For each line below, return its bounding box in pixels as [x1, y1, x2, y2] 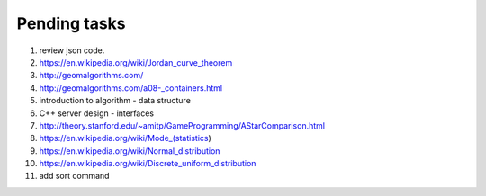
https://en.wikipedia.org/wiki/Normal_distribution [39, 145, 220, 156]
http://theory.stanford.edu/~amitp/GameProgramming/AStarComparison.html [39, 120, 326, 130]
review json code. [39, 45, 105, 56]
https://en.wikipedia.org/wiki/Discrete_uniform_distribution [39, 158, 256, 169]
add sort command [39, 171, 110, 182]
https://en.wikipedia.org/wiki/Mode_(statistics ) [39, 133, 211, 144]
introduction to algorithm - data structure [39, 95, 191, 106]
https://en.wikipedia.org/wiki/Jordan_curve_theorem [39, 57, 233, 67]
